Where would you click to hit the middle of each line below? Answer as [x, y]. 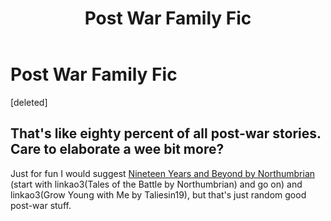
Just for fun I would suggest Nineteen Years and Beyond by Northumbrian [163, 173]
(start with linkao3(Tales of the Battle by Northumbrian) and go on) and [156, 184]
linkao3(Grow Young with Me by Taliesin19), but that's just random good [158, 194]
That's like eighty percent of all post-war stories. [166, 133]
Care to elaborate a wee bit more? [117, 149]
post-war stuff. [41, 205]
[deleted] [29, 102]
